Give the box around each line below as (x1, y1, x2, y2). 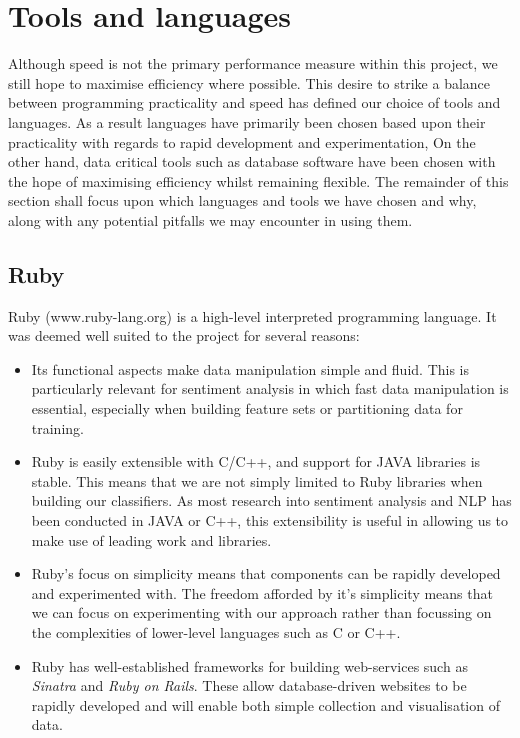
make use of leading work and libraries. (31, 529, 272, 550)
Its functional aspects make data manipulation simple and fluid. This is (31, 358, 470, 379)
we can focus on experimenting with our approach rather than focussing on (31, 602, 492, 623)
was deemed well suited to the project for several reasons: (8, 325, 360, 346)
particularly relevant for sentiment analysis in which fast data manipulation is (31, 378, 509, 399)
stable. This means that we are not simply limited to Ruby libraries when (31, 470, 483, 491)
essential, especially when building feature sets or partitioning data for (31, 398, 463, 419)
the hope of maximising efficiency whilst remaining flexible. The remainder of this (8, 170, 509, 191)
